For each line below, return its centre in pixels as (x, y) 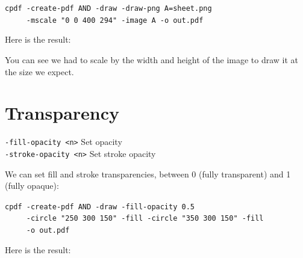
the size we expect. (39, 71)
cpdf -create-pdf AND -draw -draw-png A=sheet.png (108, 8)
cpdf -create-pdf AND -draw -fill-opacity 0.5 (100, 207)
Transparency (62, 113)
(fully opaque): (32, 186)
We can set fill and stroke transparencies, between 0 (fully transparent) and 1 (148, 174)
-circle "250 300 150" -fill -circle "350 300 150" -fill (145, 219)
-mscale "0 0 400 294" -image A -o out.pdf (115, 20)
